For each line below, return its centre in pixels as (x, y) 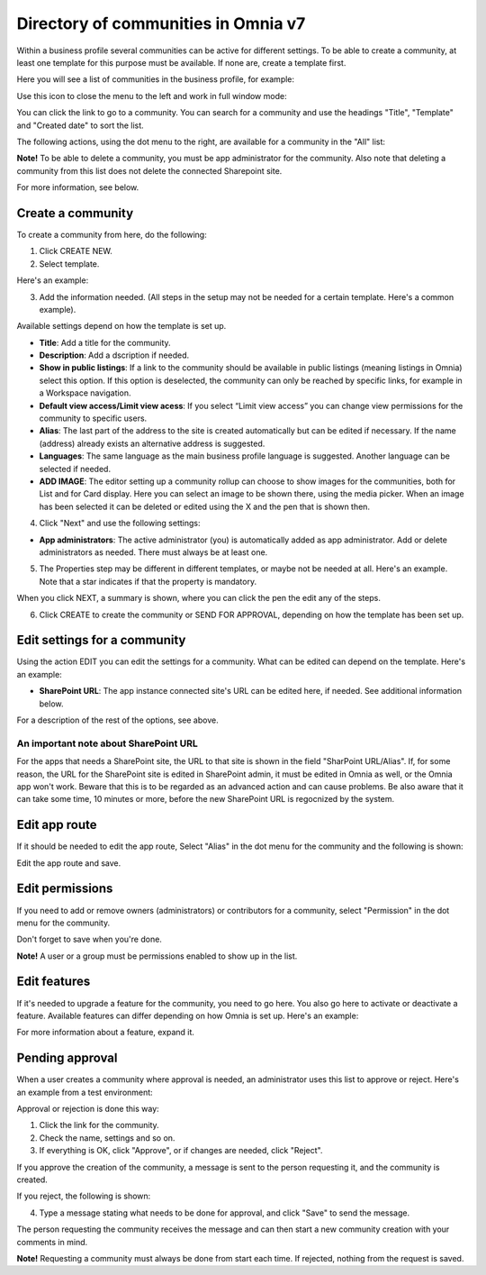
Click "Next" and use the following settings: (120, 524)
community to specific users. (93, 418)
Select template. (69, 264)
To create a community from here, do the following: (112, 234)
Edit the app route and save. (69, 863)
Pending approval (67, 1058)
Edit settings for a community (101, 640)
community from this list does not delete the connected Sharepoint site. (149, 170)
